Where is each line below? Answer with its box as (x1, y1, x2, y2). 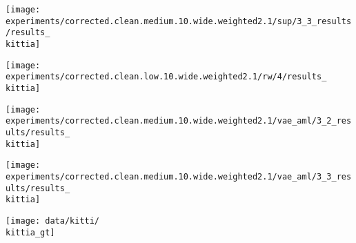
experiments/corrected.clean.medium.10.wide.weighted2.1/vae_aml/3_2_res (6, 116, 352, 126)
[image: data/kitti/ (6, 215, 100, 226)
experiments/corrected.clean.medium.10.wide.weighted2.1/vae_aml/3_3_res (6, 171, 352, 182)
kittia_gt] (6, 227, 55, 237)
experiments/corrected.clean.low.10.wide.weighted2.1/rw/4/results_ (6, 72, 327, 82)
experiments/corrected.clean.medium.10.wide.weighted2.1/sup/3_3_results (6, 16, 352, 26)
